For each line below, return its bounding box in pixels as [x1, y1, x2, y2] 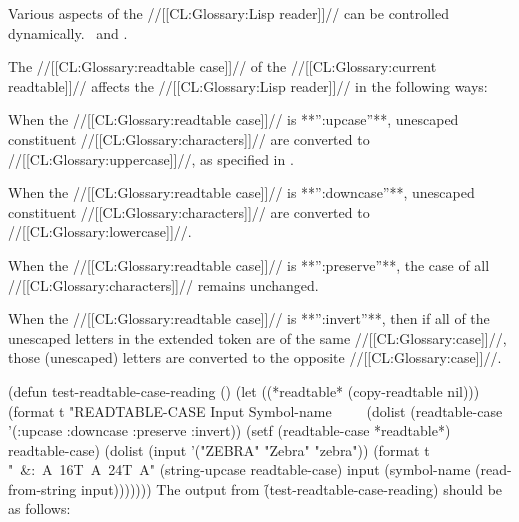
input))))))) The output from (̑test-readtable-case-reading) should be [80, 478, 503, 499]
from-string [8, 478, 77, 499]
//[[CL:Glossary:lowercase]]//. [8, 221, 192, 242]
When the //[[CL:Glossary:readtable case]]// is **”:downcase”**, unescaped [8, 182, 475, 203]
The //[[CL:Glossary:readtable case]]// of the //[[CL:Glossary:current [8, 56, 437, 77]
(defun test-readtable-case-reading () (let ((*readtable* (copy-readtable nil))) [8, 380, 480, 401]
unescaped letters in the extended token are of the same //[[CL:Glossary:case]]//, [8, 327, 507, 348]
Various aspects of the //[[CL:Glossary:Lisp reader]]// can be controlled [8, 3, 449, 23]
